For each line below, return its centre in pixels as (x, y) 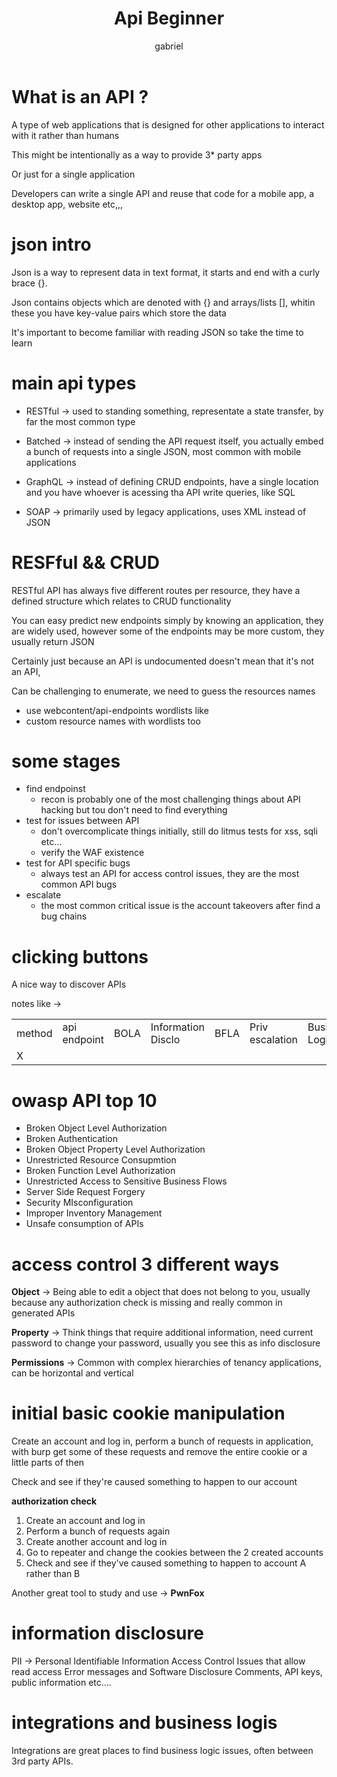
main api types (74, 383)
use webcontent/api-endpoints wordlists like (117, 710)
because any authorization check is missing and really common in (147, 1303)
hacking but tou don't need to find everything (134, 810)
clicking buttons (80, 956)
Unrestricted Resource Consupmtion (101, 1160)
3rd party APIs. (42, 1761)
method (34, 1034)
